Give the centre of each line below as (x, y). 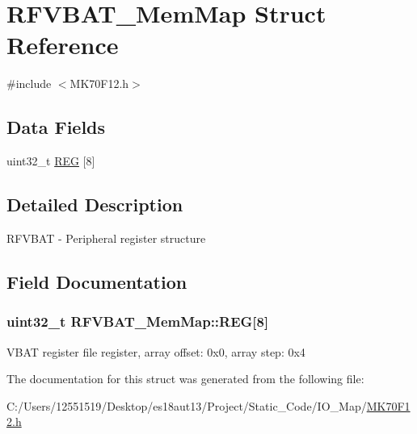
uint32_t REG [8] (51, 161)
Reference (63, 45)
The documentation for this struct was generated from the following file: (185, 379)
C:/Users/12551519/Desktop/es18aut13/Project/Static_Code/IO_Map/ (187, 405)
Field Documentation (97, 281)
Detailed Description (95, 204)
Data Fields (56, 127)
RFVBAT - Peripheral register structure (106, 238)
